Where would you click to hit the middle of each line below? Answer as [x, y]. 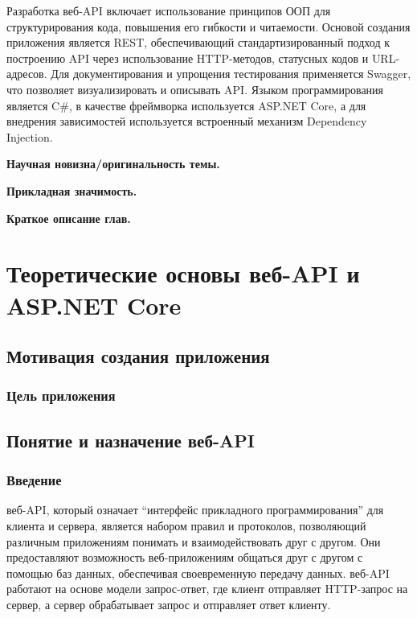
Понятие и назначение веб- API [131, 440]
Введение [34, 480]
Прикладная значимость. [72, 190]
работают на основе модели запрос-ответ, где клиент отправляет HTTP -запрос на [207, 589]
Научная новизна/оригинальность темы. [113, 164]
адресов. [27, 74]
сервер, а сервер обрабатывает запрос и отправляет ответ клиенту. [169, 604]
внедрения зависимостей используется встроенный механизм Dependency [187, 121]
